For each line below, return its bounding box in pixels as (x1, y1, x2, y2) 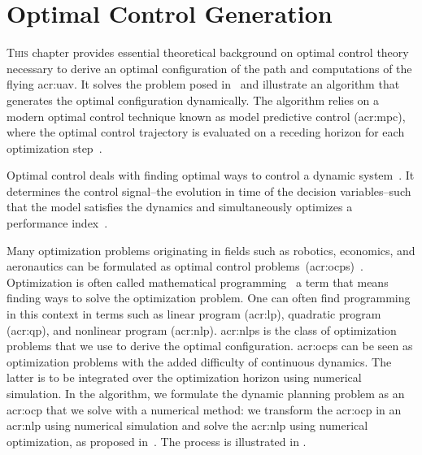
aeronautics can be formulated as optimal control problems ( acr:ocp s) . (7, 258, 363, 275)
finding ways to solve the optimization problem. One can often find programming (7, 289, 411, 306)
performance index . (7, 214, 108, 232)
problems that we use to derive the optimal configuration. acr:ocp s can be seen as (7, 337, 413, 354)
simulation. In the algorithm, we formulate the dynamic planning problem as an (7, 385, 405, 401)
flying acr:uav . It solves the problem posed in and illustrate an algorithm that (7, 76, 400, 93)
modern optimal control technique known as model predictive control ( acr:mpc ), (7, 107, 406, 124)
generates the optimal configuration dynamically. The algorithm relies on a (7, 91, 380, 108)
